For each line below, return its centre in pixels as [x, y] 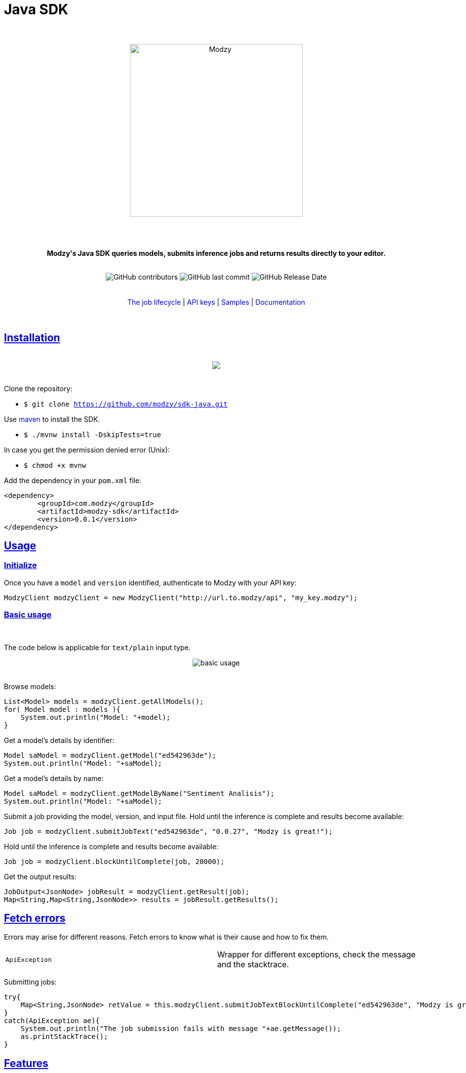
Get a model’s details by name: [54, 778]
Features [26, 1063]
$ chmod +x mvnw [55, 465]
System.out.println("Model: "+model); [96, 717]
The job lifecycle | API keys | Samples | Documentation [216, 302]
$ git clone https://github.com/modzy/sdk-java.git [126, 404]
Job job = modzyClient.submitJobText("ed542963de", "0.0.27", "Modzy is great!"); [168, 831]
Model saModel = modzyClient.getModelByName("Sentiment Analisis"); [139, 793]
